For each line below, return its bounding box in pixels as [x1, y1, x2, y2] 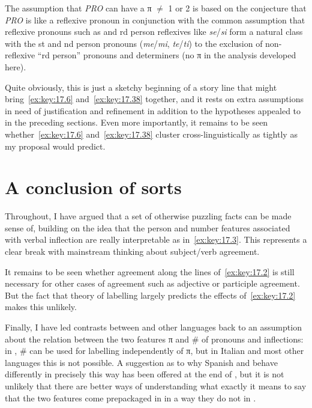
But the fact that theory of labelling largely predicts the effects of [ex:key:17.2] [5, 288, 296, 301]
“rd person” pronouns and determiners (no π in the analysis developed [37, 49, 296, 61]
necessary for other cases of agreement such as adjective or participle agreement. [5, 277, 300, 290]
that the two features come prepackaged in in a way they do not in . [5, 391, 256, 404]
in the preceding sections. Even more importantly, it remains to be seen [5, 116, 268, 129]
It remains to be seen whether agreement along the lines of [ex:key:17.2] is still [5, 265, 295, 278]
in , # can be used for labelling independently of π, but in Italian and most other [5, 344, 304, 357]
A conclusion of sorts [5, 175, 182, 199]
